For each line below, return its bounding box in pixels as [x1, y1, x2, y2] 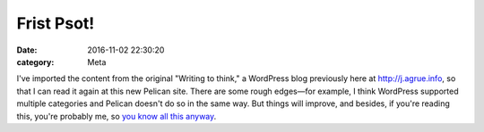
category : [16, 56, 55, 67]
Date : [16, 45, 38, 55]
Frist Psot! [16, 13, 95, 33]
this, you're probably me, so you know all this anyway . [16, 111, 217, 121]
